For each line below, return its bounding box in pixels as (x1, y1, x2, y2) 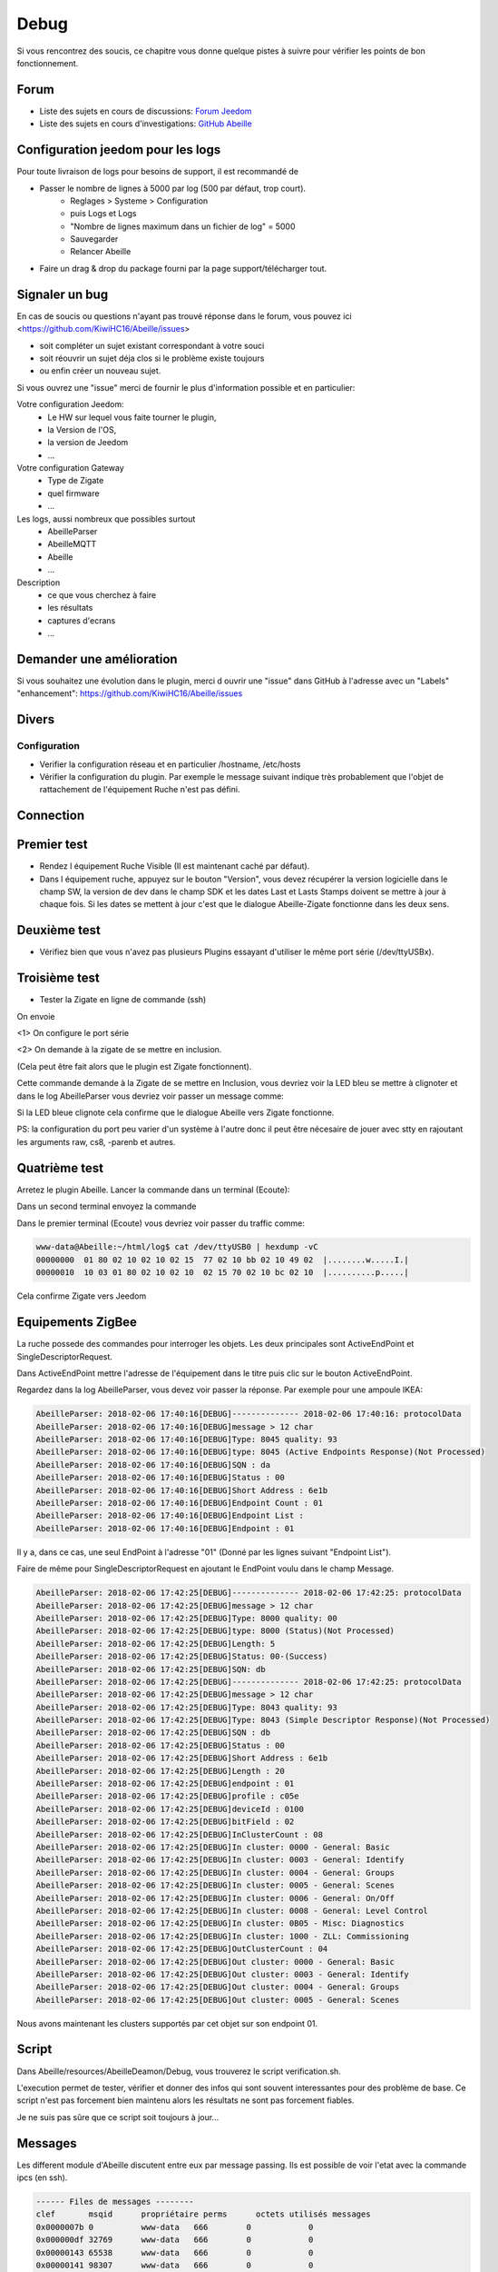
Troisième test (16, 971, 100, 986)
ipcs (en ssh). (16, 2172, 68, 2183)
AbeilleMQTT (47, 539, 97, 550)
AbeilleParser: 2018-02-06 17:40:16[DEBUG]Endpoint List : (35, 1510, 304, 1521)
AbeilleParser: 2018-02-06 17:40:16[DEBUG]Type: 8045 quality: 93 (35, 1434, 337, 1445)
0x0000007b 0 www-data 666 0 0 (35, 2222, 314, 2232)
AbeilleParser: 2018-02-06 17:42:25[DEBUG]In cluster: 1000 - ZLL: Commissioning (35, 1931, 410, 1941)
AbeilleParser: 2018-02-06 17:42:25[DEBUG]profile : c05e (35, 1791, 299, 1801)
